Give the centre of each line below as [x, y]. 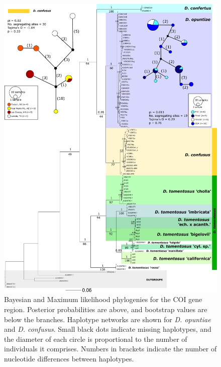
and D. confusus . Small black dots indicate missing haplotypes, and [108, 329]
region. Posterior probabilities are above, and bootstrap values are [106, 309]
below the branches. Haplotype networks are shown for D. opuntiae [107, 319]
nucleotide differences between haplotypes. [69, 358]
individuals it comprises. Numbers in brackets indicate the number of [111, 349]
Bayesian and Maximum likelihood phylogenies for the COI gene [103, 299]
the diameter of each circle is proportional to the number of [96, 339]
